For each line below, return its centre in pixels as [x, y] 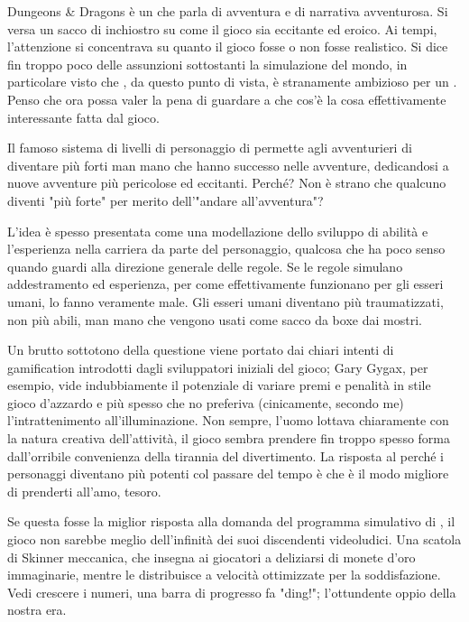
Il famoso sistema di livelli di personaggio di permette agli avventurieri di [210, 148]
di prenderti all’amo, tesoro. [84, 491]
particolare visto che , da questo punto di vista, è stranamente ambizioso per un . [232, 82]
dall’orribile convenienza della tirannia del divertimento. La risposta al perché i [226, 455]
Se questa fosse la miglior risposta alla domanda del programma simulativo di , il [231, 521]
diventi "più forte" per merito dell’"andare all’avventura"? [166, 200]
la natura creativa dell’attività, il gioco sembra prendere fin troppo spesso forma [229, 438]
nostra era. [37, 610]
